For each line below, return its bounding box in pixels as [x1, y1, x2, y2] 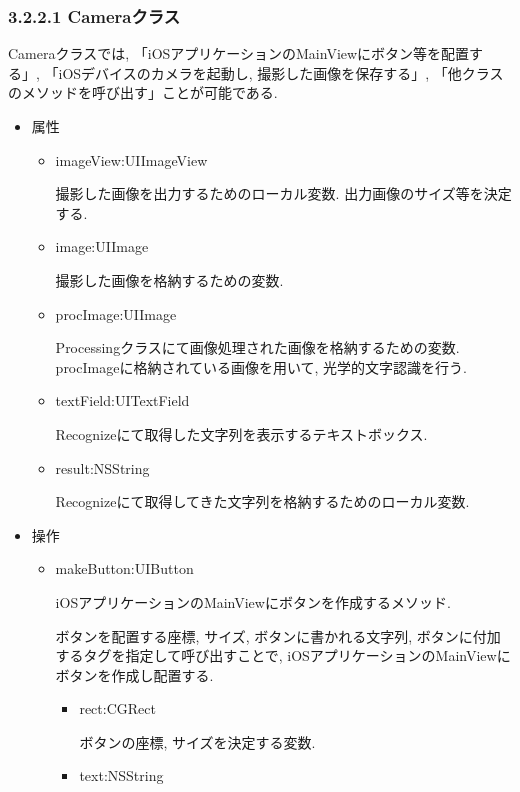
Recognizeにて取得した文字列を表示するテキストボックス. [55, 423, 428, 444]
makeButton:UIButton [55, 558, 194, 579]
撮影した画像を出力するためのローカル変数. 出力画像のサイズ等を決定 [55, 183, 512, 204]
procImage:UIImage [55, 303, 177, 324]
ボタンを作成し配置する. [55, 664, 214, 685]
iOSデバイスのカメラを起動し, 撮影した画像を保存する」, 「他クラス [58, 62, 504, 83]
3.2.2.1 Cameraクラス [8, 3, 181, 28]
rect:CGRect [79, 698, 156, 719]
